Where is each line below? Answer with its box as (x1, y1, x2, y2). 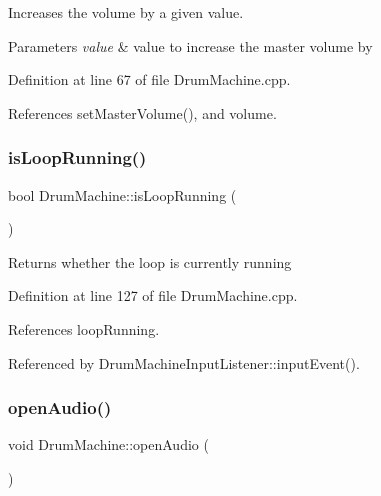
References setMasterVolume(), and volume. (8, 102, 277, 123)
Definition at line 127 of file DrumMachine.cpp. (8, 285, 298, 306)
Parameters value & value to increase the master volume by (8, 35, 373, 56)
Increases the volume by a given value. (8, 2, 244, 22)
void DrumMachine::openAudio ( (8, 434, 209, 455)
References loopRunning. (8, 318, 160, 339)
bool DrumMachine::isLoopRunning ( (8, 184, 237, 205)
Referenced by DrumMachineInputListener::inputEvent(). (8, 352, 360, 373)
